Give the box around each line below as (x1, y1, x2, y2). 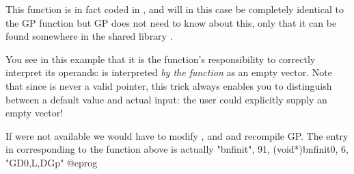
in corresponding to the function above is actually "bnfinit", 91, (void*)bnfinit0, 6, (5, 142, 349, 156)
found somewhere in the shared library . (5, 29, 173, 43)
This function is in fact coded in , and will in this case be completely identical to (5, 2, 344, 16)
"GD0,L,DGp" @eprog (5, 155, 98, 169)
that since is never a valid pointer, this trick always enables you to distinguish (5, 78, 332, 92)
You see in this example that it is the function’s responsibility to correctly (5, 51, 316, 66)
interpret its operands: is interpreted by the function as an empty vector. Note (5, 65, 332, 79)
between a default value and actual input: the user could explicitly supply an (5, 92, 327, 106)
